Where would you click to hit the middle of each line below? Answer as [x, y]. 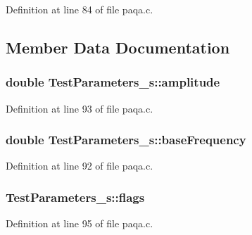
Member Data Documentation [118, 47]
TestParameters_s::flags [75, 197]
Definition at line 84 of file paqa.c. [80, 9]
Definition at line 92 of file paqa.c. [80, 166]
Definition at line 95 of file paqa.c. [80, 223]
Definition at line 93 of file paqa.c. [80, 108]
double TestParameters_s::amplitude [113, 82]
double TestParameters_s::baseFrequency [126, 140]
